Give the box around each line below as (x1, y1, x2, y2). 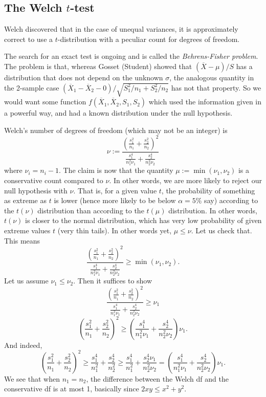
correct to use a (4, 33, 53, 44)
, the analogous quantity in (169, 72, 254, 82)
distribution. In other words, (168, 205, 257, 215)
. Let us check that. (191, 225, 252, 235)
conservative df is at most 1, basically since (4, 383, 139, 394)
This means (4, 235, 40, 246)
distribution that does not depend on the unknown (4, 72, 163, 82)
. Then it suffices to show (73, 275, 152, 286)
